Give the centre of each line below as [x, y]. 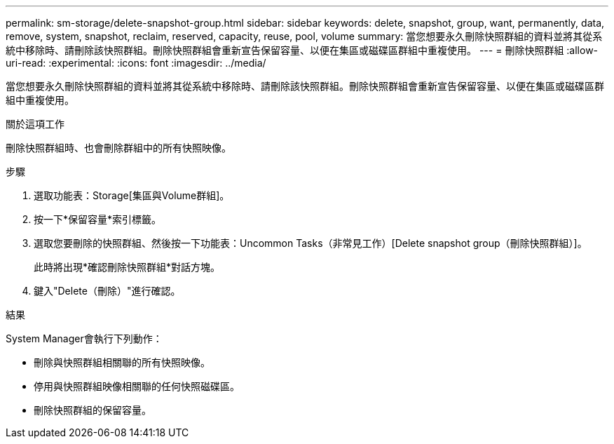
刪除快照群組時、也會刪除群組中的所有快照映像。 [118, 148]
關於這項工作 [35, 124]
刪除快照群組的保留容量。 [93, 410]
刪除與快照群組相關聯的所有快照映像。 [122, 362]
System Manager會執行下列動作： [84, 338]
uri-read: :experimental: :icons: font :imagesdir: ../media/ [136, 63]
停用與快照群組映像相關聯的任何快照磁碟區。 [137, 386]
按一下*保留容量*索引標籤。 [98, 219]
